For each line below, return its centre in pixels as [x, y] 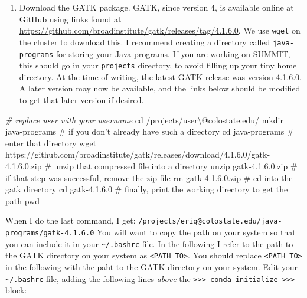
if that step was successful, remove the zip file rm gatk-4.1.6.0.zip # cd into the [149, 177]
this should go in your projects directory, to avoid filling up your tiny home [158, 65]
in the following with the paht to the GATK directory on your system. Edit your [151, 266]
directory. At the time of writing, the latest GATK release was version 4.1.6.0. [160, 76]
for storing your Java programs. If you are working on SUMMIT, [173, 53]
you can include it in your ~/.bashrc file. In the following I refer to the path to [149, 243]
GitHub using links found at [70, 19]
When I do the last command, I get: [71, 220]
